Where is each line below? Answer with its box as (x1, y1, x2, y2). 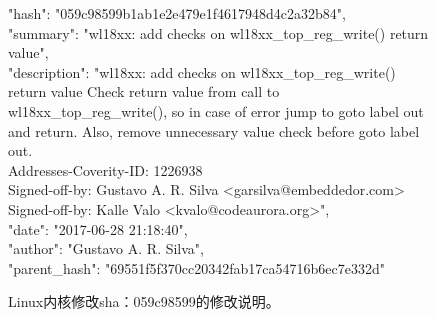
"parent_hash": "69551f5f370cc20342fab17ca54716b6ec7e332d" (8, 257, 385, 278)
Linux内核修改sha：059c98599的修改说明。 (8, 291, 280, 312)
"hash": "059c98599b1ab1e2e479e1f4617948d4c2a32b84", (8, 3, 346, 23)
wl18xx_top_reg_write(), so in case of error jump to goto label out (8, 100, 424, 121)
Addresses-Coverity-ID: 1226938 (8, 159, 203, 180)
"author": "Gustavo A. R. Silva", (8, 238, 204, 259)
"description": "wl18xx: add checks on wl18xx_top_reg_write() (8, 61, 396, 82)
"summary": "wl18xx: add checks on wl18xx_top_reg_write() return (8, 22, 429, 43)
